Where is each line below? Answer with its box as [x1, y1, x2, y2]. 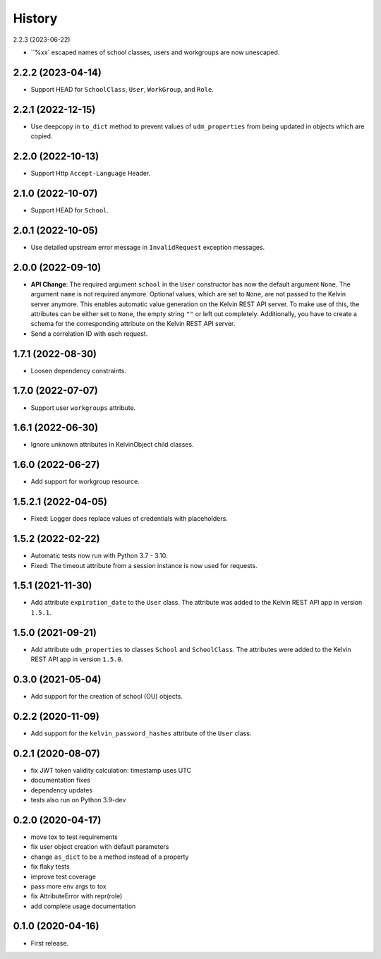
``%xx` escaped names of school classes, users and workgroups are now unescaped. [30, 48, 280, 56]
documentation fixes [30, 776, 91, 785]
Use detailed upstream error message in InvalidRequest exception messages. [30, 243, 265, 251]
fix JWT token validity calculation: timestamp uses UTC [30, 766, 192, 774]
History [13, 11, 58, 26]
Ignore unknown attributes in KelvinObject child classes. [30, 440, 194, 449]
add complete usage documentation [30, 902, 136, 910]
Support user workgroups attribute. [30, 403, 136, 412]
